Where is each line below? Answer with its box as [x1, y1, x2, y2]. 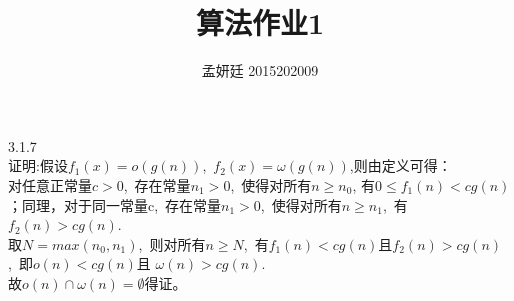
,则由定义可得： [349, 155, 452, 176]
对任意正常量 [8, 174, 92, 195]
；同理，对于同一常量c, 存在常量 [8, 194, 222, 215]
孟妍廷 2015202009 [201, 60, 319, 81]
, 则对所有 [138, 233, 206, 254]
